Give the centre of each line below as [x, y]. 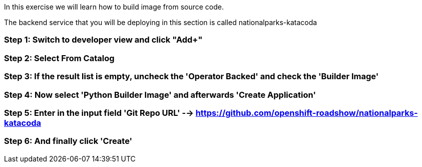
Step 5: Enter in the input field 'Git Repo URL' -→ [99, 113]
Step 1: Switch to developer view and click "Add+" [103, 40]
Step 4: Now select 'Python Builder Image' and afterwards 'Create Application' [160, 95]
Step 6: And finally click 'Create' [68, 141]
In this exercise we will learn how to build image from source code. [114, 7]
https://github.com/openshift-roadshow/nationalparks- [307, 113]
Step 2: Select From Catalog [59, 58]
